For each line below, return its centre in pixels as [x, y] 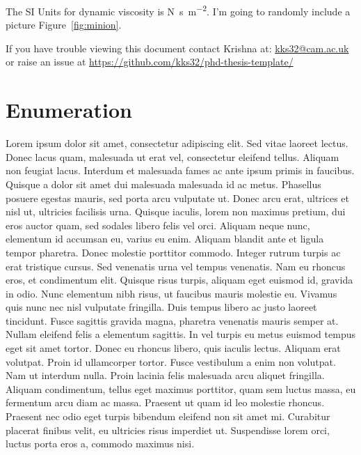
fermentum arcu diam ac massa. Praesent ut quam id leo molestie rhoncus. [165, 402]
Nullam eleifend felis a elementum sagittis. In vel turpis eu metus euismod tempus [180, 334]
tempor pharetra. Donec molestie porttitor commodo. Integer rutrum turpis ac [173, 252]
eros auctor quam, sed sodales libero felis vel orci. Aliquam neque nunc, [158, 225]
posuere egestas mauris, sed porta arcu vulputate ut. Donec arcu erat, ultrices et [178, 198]
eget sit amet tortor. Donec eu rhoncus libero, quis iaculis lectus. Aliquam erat [173, 348]
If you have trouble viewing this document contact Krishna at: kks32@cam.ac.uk [177, 48]
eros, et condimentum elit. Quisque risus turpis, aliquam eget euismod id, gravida [179, 280]
